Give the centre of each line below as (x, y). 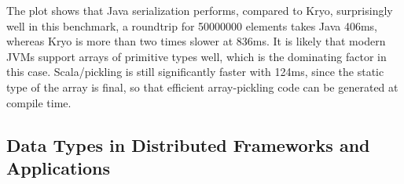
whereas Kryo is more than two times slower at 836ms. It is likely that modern (196, 41)
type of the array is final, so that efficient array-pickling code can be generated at (202, 87)
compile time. (39, 102)
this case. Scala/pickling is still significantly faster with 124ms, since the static (195, 72)
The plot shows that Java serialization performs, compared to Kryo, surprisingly (200, 10)
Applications (59, 167)
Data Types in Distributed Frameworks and (188, 144)
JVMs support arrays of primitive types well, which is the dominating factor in (196, 56)
